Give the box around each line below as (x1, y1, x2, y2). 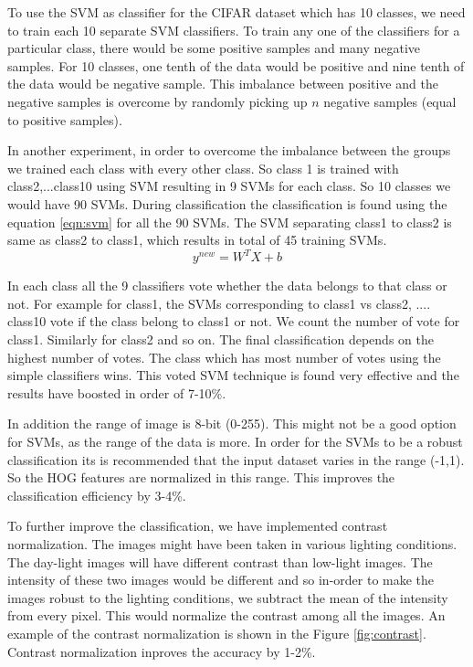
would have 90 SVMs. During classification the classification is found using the (7, 194, 447, 213)
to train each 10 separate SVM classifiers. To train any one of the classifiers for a (7, 20, 460, 39)
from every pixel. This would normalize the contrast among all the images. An (7, 606, 446, 625)
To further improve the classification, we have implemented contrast (7, 516, 388, 535)
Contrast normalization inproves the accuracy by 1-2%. (7, 641, 316, 661)
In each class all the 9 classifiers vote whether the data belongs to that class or (7, 276, 447, 295)
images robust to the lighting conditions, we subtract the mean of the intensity (7, 588, 448, 607)
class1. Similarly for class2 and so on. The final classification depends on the (7, 330, 434, 348)
